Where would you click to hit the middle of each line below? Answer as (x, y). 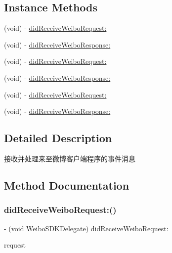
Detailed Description (58, 138)
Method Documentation (67, 185)
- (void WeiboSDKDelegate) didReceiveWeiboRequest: (86, 228)
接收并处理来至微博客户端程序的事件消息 (70, 158)
